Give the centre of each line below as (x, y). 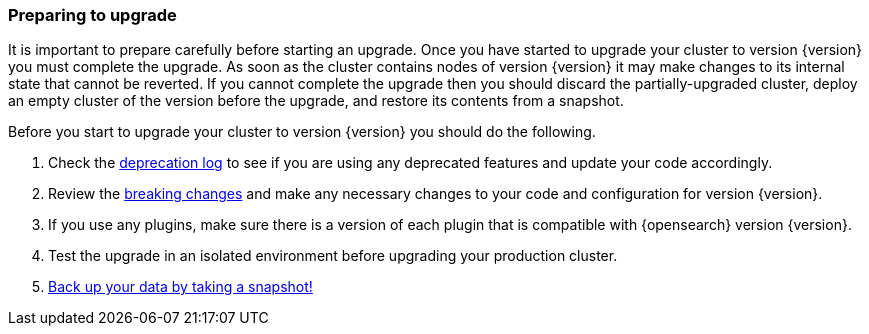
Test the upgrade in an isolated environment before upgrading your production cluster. (333, 256)
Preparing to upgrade (92, 15)
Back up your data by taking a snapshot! (180, 287)
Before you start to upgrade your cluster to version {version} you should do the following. (302, 132)
